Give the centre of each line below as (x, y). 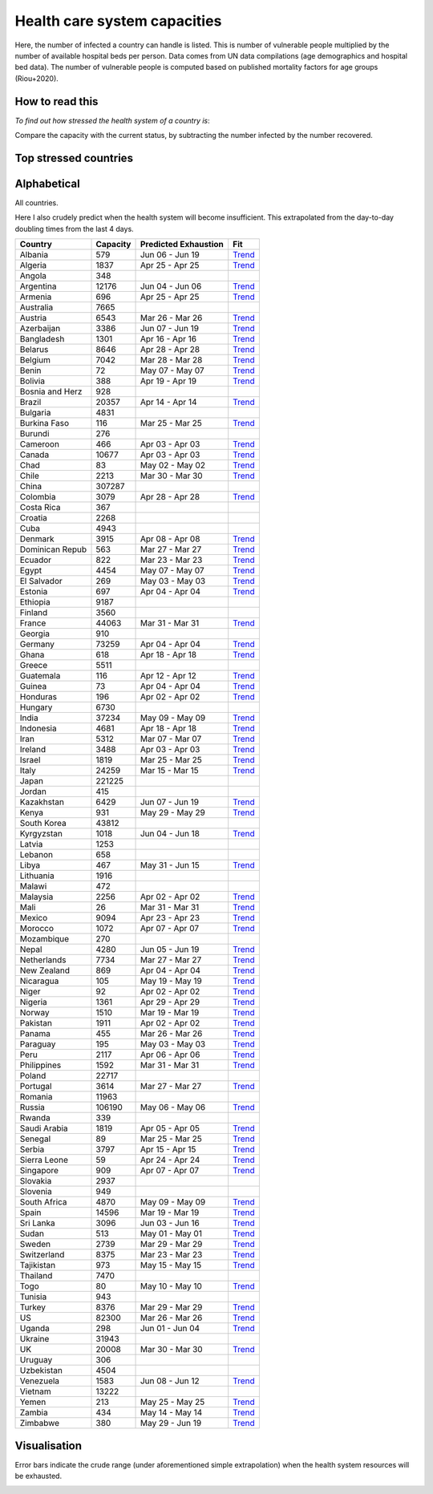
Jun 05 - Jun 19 (170, 949)
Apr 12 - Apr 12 (168, 676)
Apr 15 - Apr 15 (168, 1149)
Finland (34, 613)
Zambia (34, 1413)
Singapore (39, 1171)
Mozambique (45, 939)
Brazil (30, 403)
